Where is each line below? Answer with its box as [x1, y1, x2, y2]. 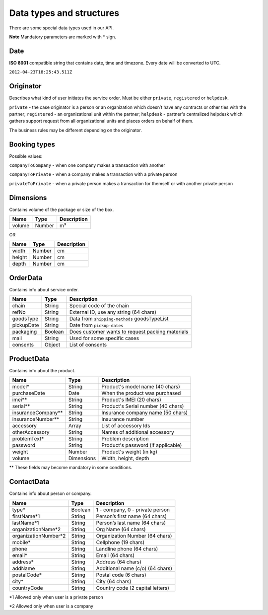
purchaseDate [12, 390, 46, 397]
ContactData [9, 478, 50, 486]
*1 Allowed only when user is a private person [9, 594, 104, 600]
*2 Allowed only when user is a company [9, 603, 94, 609]
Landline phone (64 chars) [96, 545, 158, 552]
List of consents [69, 342, 107, 348]
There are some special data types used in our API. [9, 25, 114, 31]
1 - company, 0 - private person [96, 506, 170, 513]
